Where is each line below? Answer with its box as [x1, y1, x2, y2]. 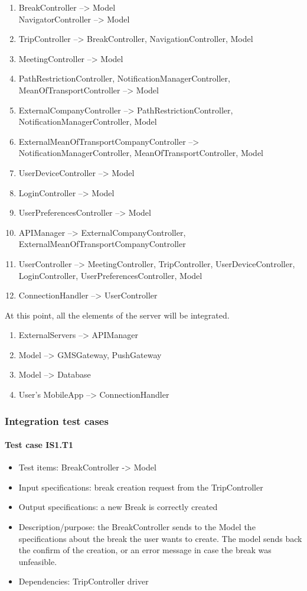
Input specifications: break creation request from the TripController [18, 480, 263, 493]
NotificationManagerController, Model [18, 115, 157, 128]
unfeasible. [18, 555, 57, 567]
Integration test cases [5, 413, 109, 428]
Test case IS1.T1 [5, 439, 74, 451]
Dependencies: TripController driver [18, 575, 149, 587]
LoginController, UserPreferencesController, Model [18, 269, 203, 281]
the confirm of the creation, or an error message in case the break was [18, 544, 272, 556]
